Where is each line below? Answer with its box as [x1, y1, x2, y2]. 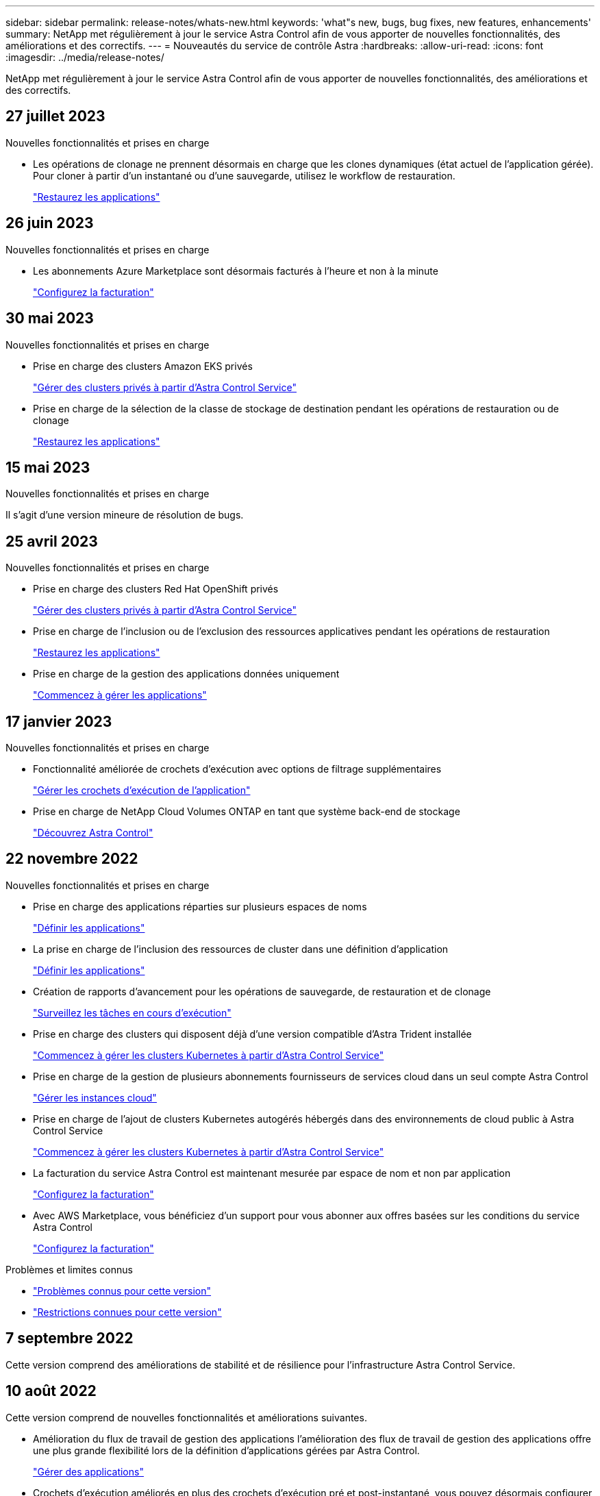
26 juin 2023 [5, 214, 94, 232]
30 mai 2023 [5, 310, 94, 327]
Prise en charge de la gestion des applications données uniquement [33, 668, 340, 680]
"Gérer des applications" [33, 1465, 144, 1478]
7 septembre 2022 [5, 1330, 134, 1347]
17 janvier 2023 [5, 712, 112, 730]
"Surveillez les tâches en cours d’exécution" [33, 1006, 232, 1019]
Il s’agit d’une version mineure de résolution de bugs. [5, 509, 244, 521]
